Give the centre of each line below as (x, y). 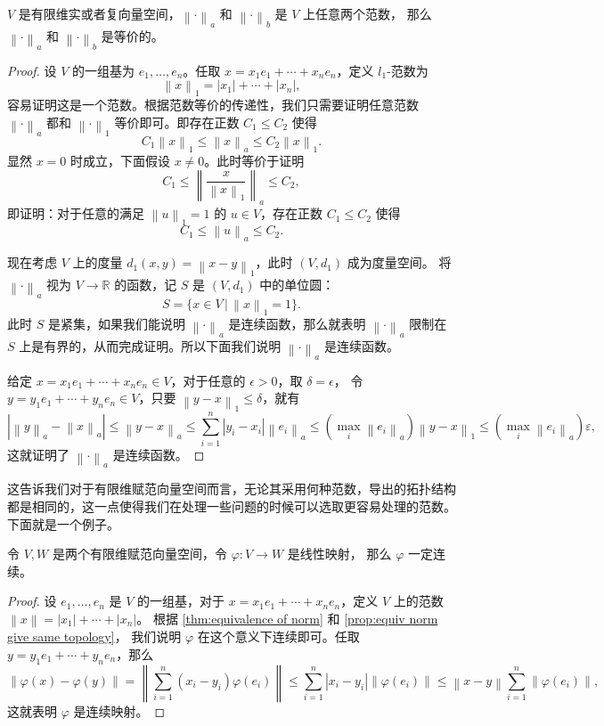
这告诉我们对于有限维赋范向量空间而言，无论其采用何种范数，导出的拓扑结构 (232, 489)
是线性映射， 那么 (339, 554)
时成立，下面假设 (121, 160)
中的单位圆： (297, 285)
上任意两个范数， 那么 (367, 13)
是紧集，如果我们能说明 (116, 324)
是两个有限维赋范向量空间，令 (139, 554)
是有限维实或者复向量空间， (99, 13)
